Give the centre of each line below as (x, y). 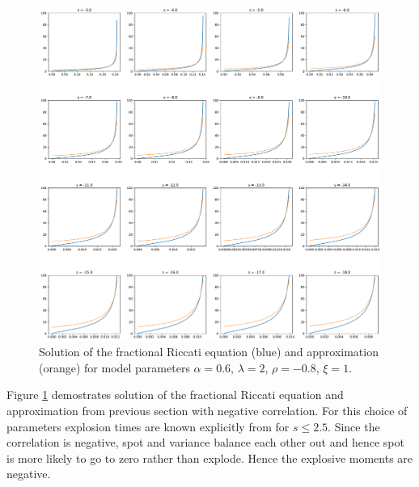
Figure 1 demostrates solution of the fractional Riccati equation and (175, 395)
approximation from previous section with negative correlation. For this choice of (207, 411)
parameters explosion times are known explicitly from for (148, 426)
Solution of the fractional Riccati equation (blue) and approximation (209, 352)
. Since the (354, 426)
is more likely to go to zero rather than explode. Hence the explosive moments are (210, 458)
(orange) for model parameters (114, 367)
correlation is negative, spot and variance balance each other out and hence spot (205, 442)
